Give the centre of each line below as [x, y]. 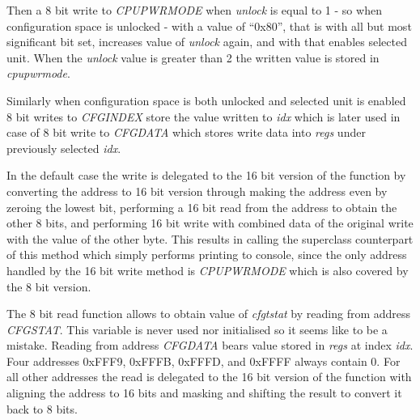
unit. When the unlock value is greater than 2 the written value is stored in [193, 57]
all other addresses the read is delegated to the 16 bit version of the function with [209, 377]
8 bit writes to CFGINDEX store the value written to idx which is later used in [204, 116]
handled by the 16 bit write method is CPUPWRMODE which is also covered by [208, 270]
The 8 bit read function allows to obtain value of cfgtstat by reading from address [209, 314]
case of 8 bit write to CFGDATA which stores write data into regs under [186, 132]
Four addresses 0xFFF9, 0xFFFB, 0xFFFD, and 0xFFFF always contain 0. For [204, 361]
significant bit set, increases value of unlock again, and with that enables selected [207, 42]
